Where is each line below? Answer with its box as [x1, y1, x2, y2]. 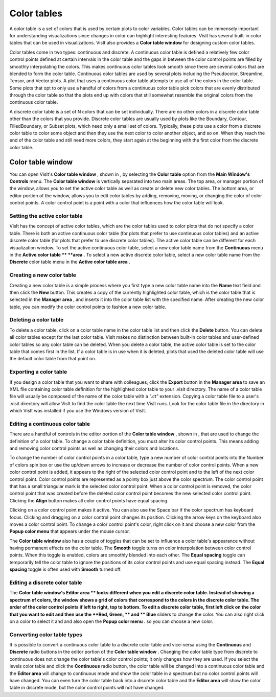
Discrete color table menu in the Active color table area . [9, 259, 130, 265]
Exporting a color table [9, 368, 67, 376]
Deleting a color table [9, 316, 64, 323]
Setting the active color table [9, 213, 83, 220]
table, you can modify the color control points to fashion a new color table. [9, 304, 167, 310]
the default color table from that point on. [9, 356, 97, 362]
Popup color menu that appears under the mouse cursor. [9, 528, 130, 535]
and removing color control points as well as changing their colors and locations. [9, 445, 179, 451]
